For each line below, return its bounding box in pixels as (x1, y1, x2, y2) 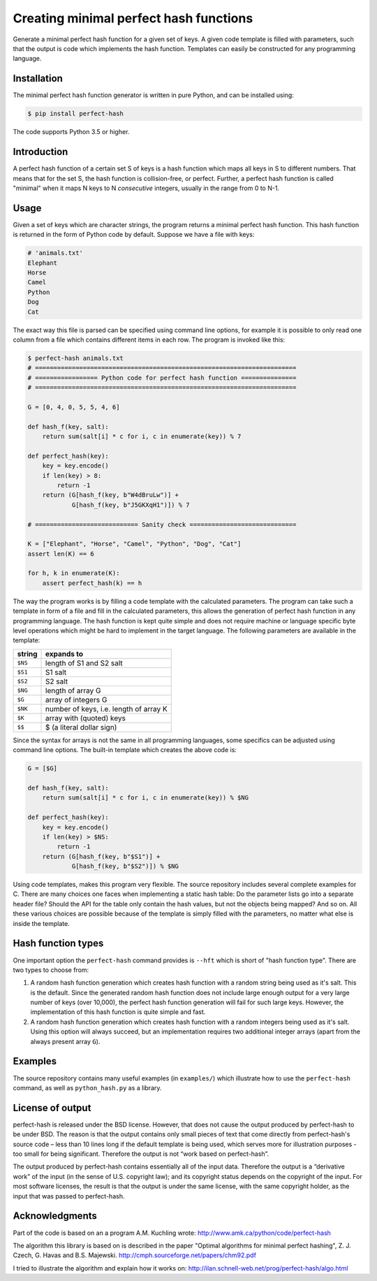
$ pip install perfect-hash (27, 110, 124, 118)
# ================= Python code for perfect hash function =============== (27, 374, 297, 382)
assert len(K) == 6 (27, 549, 94, 558)
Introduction (13, 146, 68, 158)
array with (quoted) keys (45, 713, 126, 723)
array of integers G (45, 695, 108, 704)
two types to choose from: (13, 965, 89, 974)
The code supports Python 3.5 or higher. (13, 128, 130, 136)
